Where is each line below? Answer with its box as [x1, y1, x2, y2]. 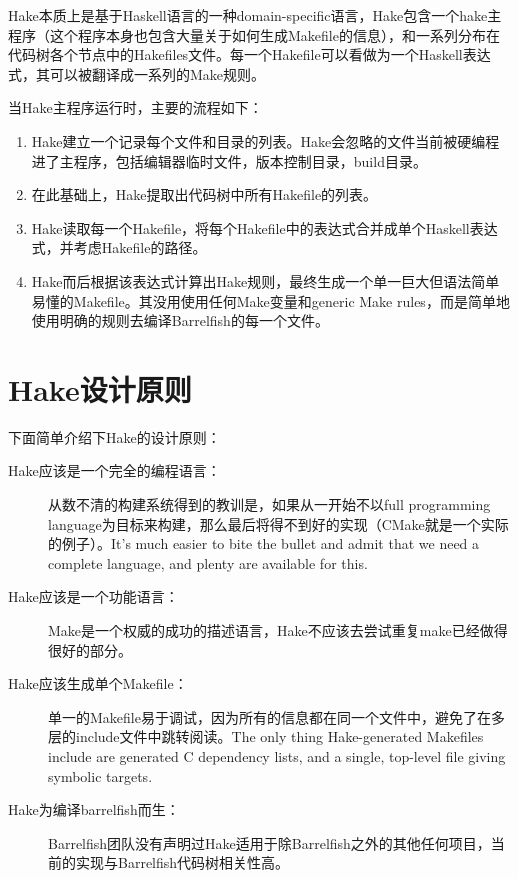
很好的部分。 [48, 639, 132, 660]
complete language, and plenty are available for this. [48, 552, 368, 573]
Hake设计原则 [8, 368, 192, 409]
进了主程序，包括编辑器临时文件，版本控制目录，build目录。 [31, 150, 427, 171]
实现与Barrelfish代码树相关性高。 [75, 852, 290, 873]
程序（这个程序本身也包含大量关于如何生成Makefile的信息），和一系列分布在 [8, 24, 500, 45]
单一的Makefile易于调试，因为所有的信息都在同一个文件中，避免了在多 [48, 706, 505, 727]
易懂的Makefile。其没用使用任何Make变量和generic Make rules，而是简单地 [31, 290, 510, 311]
